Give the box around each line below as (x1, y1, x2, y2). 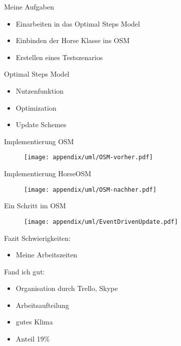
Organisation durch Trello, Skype (15, 283, 118, 293)
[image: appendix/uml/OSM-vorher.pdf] (24, 154, 153, 161)
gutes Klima (15, 316, 53, 327)
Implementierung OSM (4, 136, 74, 146)
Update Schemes (15, 119, 66, 130)
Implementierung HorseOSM (4, 168, 91, 178)
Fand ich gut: (4, 266, 45, 276)
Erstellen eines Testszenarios (15, 52, 103, 62)
